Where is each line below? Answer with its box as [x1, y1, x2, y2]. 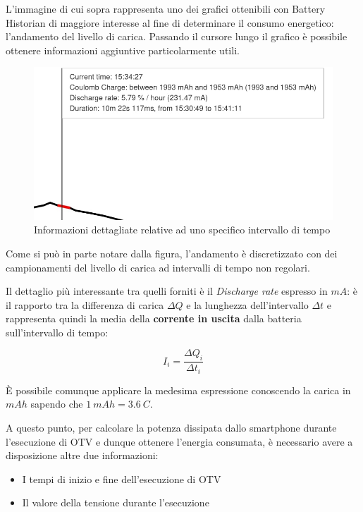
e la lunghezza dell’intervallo [186, 297, 309, 312]
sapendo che [30, 396, 83, 411]
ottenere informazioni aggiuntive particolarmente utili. [6, 42, 240, 57]
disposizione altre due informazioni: [6, 448, 159, 463]
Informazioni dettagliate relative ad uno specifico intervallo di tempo [34, 222, 331, 237]
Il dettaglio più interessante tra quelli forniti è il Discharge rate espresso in [6, 284, 328, 298]
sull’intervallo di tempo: [6, 324, 109, 339]
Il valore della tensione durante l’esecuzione [22, 495, 209, 510]
